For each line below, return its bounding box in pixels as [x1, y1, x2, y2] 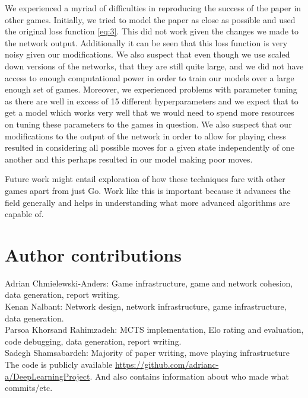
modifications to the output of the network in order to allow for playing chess [5, 129, 287, 142]
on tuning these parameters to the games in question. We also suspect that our [5, 117, 292, 130]
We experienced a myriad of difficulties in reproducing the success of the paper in [5, 2, 301, 14]
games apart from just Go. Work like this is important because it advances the [5, 184, 291, 196]
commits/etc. [5, 381, 53, 394]
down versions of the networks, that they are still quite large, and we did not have [5, 59, 304, 72]
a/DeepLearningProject [5, 370, 90, 382]
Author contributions [5, 242, 182, 266]
